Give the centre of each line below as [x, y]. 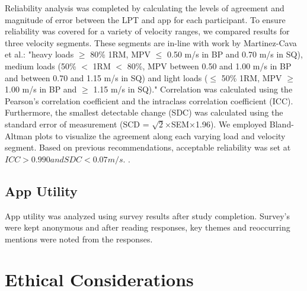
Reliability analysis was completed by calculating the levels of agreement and [145, 8]
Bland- [282, 124]
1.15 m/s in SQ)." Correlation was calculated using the [193, 89]
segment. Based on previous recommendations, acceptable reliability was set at [148, 147]
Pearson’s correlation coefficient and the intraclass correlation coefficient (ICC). [149, 100]
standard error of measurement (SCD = [77, 124]
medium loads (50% [41, 65]
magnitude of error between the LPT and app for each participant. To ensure [145, 19]
